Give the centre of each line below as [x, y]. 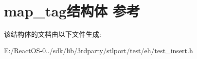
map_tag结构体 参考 [72, 11]
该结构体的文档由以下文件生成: [53, 34]
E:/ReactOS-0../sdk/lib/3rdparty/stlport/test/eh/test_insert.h [98, 50]
